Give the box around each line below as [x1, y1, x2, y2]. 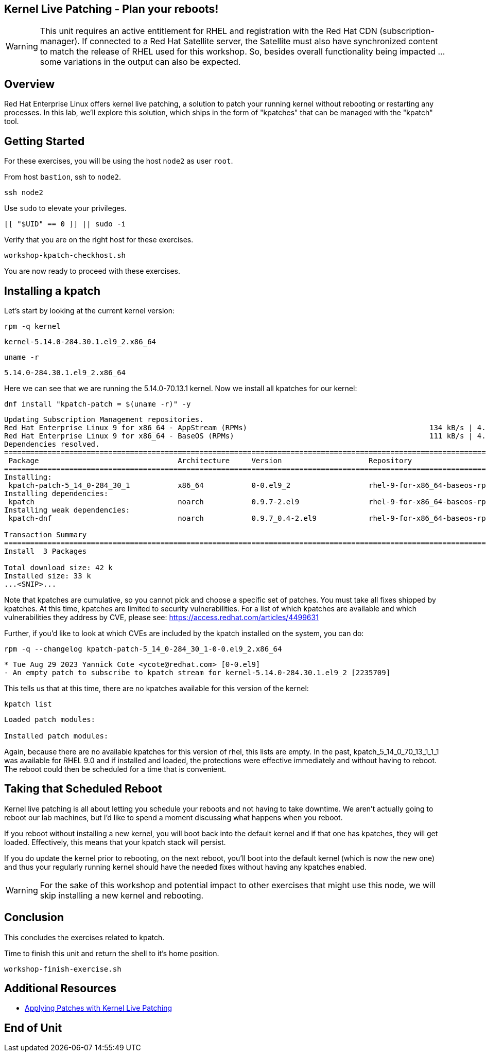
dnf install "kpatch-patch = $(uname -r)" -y [4, 399, 191, 408]
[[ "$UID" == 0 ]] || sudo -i [4, 220, 126, 228]
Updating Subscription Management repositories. [4, 415, 204, 424]
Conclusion [4, 911, 64, 924]
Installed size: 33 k [4, 571, 91, 580]
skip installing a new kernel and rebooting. [40, 890, 204, 901]
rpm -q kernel [4, 322, 61, 330]
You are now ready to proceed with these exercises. [4, 267, 180, 276]
